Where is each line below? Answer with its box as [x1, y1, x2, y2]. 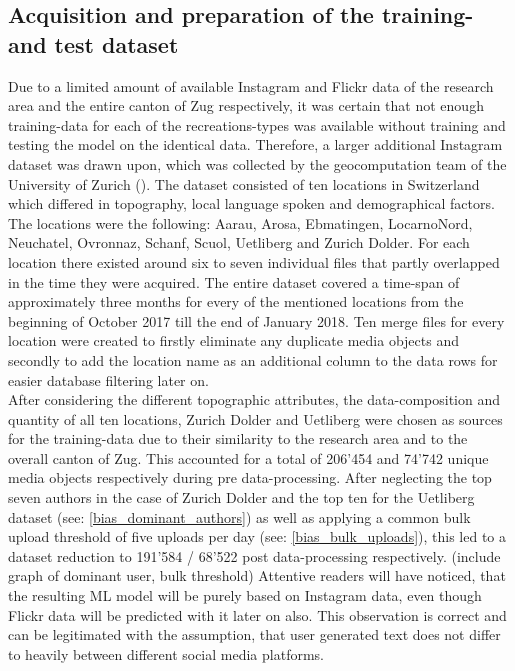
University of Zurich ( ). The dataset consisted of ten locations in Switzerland [8, 173, 480, 194]
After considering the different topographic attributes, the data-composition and [8, 389, 501, 410]
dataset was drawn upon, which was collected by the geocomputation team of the [8, 153, 507, 174]
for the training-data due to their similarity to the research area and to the [8, 428, 468, 449]
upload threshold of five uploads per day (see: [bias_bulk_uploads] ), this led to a [8, 526, 507, 547]
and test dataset [8, 28, 179, 59]
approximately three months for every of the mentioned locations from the [8, 291, 464, 312]
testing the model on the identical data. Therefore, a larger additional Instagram [8, 134, 503, 155]
